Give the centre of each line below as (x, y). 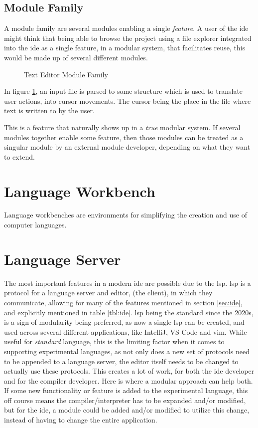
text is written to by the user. (49, 110)
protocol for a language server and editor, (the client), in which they (108, 293)
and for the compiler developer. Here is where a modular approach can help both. (129, 380)
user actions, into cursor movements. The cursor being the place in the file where (128, 101)
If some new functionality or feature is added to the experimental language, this (126, 390)
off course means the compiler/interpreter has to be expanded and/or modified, (125, 400)
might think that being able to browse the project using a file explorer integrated (128, 38)
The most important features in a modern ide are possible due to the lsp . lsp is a (128, 283)
